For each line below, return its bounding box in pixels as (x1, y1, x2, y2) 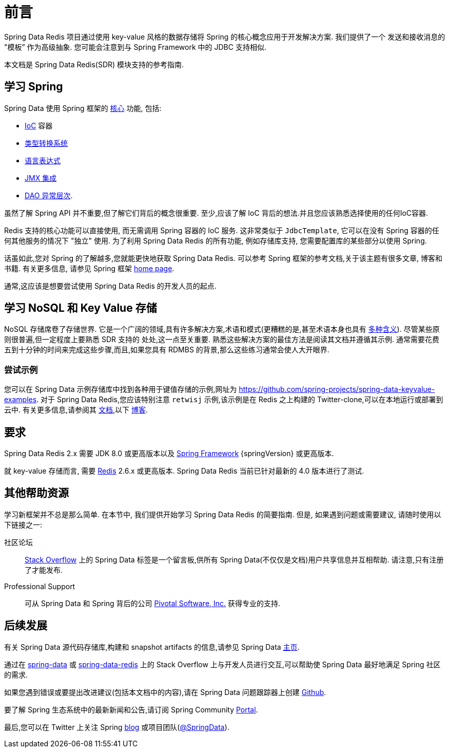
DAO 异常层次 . (25, 191, 73, 200)
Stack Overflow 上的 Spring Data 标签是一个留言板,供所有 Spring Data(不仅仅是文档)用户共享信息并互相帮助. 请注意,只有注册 (25, 555, 444, 564)
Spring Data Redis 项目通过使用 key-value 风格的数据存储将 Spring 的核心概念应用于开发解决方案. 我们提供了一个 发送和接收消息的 (4, 32, 445, 41)
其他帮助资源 (4, 486, 69, 500)
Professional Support (4, 581, 75, 591)
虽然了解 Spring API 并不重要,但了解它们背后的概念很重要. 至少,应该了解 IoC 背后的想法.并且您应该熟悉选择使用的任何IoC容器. (4, 208, 428, 217)
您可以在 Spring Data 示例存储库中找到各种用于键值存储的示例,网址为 (4, 385, 237, 394)
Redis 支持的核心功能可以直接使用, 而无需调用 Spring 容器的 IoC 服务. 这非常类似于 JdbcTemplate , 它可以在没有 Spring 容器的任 (4, 225, 439, 235)
